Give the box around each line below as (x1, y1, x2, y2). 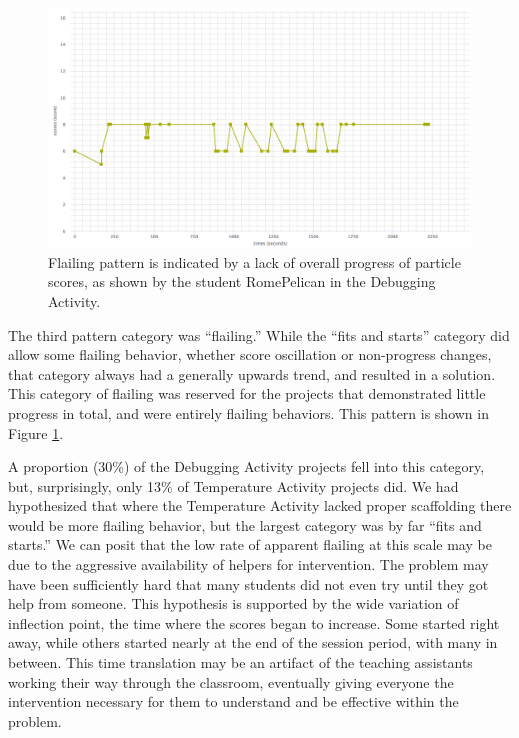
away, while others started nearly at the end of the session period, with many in (8, 632, 498, 653)
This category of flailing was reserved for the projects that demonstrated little (8, 383, 486, 404)
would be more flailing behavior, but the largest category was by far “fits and (8, 514, 482, 535)
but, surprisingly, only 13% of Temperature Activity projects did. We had (8, 475, 459, 496)
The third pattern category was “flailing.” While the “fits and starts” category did (8, 324, 510, 345)
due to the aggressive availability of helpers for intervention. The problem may (8, 554, 489, 575)
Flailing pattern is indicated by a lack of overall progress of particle (48, 251, 461, 272)
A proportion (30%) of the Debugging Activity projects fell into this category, (8, 456, 485, 477)
